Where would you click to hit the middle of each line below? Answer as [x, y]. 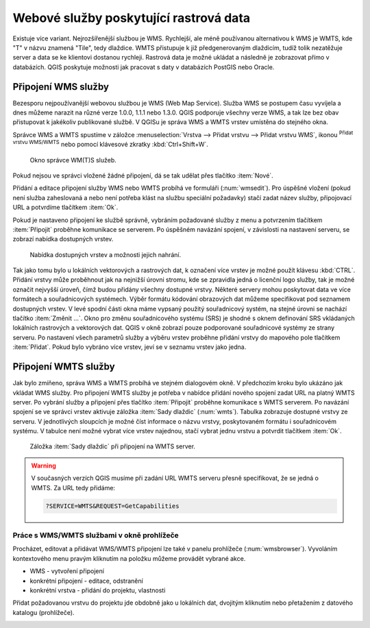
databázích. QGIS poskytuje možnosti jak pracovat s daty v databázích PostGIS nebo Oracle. [144, 67]
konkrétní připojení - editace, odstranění [86, 581]
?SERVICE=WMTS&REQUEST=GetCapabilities [112, 506]
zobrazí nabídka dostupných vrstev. [63, 239]
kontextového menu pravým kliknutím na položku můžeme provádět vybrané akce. [129, 558]
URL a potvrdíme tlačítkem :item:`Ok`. [65, 207]
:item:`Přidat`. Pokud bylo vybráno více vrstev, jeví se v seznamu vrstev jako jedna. [129, 347]
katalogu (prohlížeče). [44, 612]
